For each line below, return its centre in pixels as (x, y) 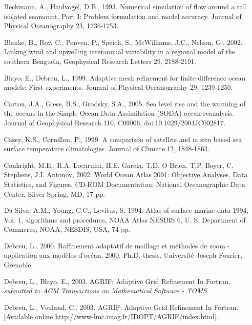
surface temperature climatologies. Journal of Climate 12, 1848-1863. (107, 149)
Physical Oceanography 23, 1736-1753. (61, 26)
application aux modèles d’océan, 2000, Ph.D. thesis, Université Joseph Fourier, (123, 255)
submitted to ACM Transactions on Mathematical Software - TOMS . (106, 291)
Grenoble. (19, 265)
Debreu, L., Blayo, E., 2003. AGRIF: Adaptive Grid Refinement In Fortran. (117, 281)
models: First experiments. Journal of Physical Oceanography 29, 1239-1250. (118, 87)
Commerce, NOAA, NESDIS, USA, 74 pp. (67, 229)
